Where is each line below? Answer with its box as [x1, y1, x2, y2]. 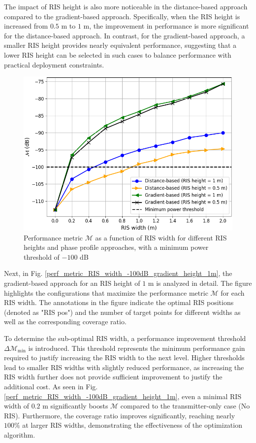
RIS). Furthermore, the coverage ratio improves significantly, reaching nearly [4, 410, 235, 420]
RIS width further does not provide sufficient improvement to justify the [4, 372, 223, 382]
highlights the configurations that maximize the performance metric [4, 287, 208, 298]
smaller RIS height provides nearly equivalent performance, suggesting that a [4, 40, 237, 50]
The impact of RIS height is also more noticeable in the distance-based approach [4, 1, 248, 11]
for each [221, 287, 245, 298]
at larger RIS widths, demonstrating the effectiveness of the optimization [22, 420, 242, 430]
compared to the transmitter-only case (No [120, 401, 250, 411]
